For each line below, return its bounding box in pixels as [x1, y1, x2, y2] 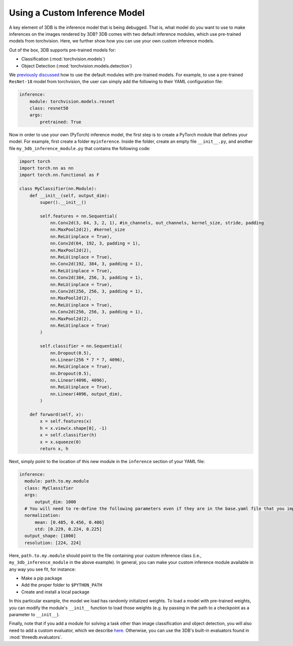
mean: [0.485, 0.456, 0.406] [35, 519, 105, 525]
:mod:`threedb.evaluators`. [9, 634, 63, 640]
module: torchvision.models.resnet [29, 98, 115, 104]
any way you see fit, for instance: [9, 566, 76, 572]
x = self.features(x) [40, 419, 92, 424]
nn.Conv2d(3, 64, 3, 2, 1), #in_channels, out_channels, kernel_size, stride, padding [50, 220, 264, 226]
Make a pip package [21, 575, 63, 581]
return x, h [40, 446, 68, 451]
